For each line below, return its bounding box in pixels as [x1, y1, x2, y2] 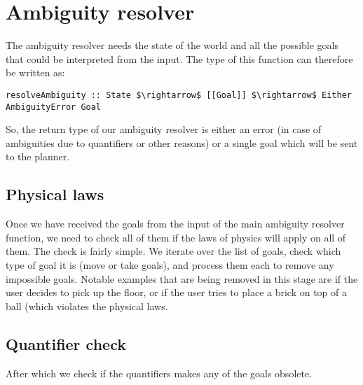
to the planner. [6, 149, 70, 164]
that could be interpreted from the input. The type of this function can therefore [6, 51, 353, 66]
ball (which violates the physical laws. [6, 298, 168, 313]
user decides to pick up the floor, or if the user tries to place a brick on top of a [6, 285, 348, 300]
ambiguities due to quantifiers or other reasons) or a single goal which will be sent [6, 135, 358, 150]
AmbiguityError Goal [6, 101, 102, 112]
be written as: [6, 65, 65, 80]
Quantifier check [6, 332, 126, 354]
